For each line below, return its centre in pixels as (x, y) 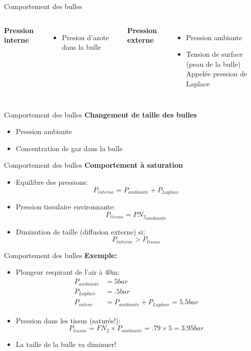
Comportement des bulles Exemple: (61, 255)
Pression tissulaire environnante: (65, 206)
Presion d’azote (85, 37)
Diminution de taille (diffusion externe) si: (80, 231)
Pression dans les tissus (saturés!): (68, 320)
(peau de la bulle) (213, 64)
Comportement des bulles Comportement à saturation (93, 165)
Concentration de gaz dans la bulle (69, 148)
